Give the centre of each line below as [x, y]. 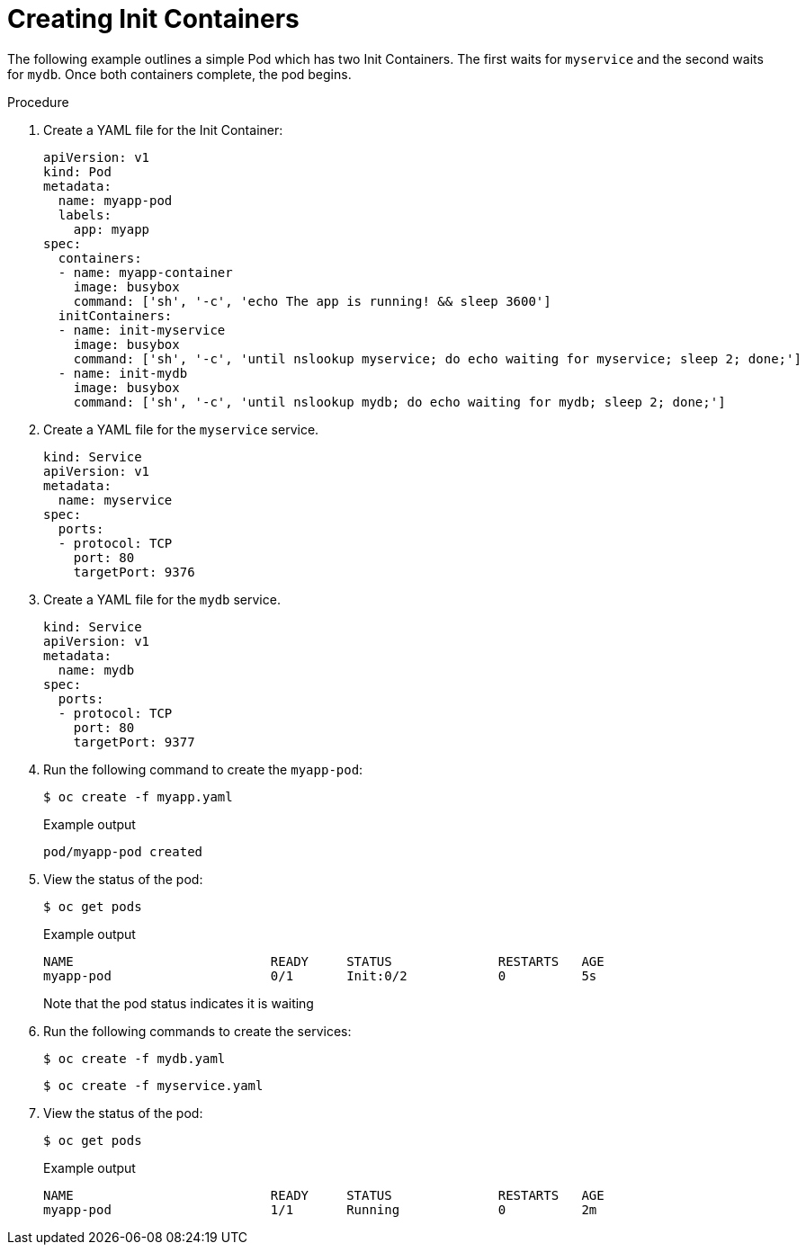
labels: [85, 215]
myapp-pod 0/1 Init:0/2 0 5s [320, 975]
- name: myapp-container [145, 272]
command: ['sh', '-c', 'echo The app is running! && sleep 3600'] [312, 301]
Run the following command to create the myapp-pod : [203, 769]
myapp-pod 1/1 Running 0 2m [320, 1209]
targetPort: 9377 [134, 742]
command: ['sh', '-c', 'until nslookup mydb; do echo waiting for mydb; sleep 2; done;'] [399, 402]
